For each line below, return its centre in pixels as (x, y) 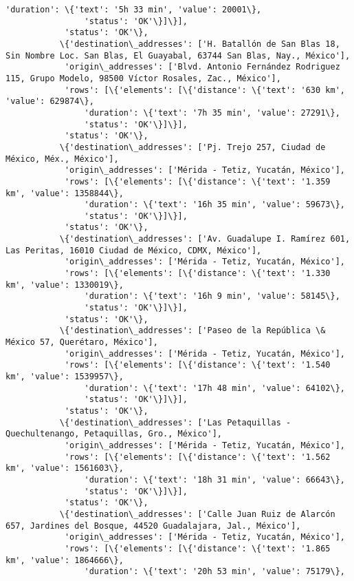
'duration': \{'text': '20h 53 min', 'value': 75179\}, (214, 572)
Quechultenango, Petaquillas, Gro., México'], (114, 434)
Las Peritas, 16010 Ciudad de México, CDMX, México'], (134, 250)
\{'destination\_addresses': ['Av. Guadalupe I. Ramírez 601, (205, 239)
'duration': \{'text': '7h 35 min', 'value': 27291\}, (212, 113)
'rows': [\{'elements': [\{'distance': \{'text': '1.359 (197, 181)
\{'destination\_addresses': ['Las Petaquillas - (175, 422)
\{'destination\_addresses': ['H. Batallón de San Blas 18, (200, 44)
